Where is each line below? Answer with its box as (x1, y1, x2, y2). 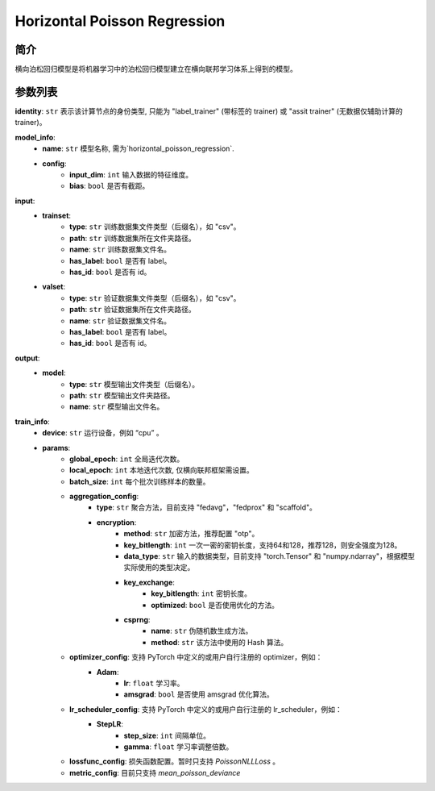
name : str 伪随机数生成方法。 (151, 626, 253, 636)
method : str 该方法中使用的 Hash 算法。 (151, 637, 288, 647)
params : (42, 443, 71, 452)
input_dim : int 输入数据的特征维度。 (69, 169, 193, 179)
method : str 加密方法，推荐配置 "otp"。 (123, 529, 259, 539)
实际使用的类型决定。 (123, 563, 195, 572)
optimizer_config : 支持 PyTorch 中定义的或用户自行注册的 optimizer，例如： (69, 652, 323, 662)
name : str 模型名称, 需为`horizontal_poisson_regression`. (42, 144, 235, 153)
